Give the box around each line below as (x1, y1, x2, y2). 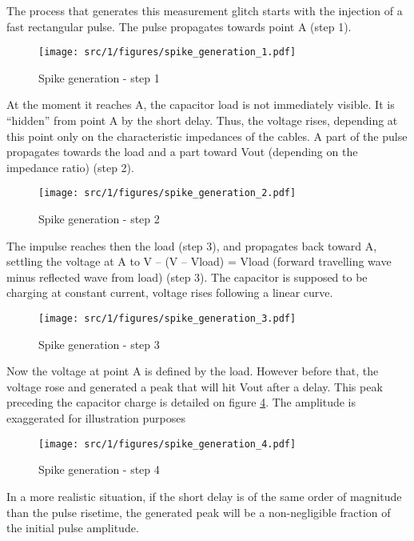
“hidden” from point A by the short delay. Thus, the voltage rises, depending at (6, 112, 398, 129)
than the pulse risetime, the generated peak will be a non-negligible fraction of (6, 503, 391, 520)
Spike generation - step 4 (38, 461, 160, 478)
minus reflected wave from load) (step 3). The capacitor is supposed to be (6, 268, 368, 285)
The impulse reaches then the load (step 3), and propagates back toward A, (6, 237, 377, 254)
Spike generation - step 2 (38, 210, 160, 227)
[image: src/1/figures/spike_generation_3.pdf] (38, 313, 297, 325)
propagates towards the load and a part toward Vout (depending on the (6, 143, 358, 160)
